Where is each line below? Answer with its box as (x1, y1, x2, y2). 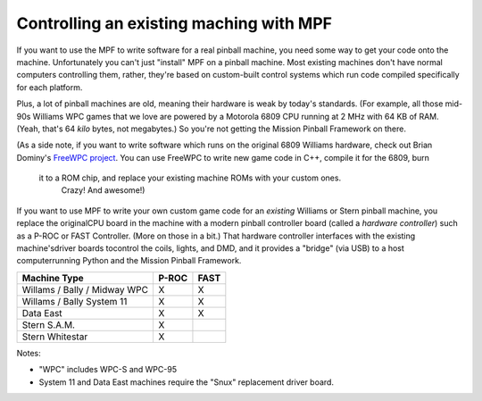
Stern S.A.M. (21, 318, 76, 330)
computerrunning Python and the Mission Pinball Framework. (16, 255, 242, 266)
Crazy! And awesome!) (61, 185, 145, 196)
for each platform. (16, 81, 83, 93)
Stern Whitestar (21, 330, 88, 343)
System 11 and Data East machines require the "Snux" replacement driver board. (38, 376, 335, 388)
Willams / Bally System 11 (21, 295, 128, 307)
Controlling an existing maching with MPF (16, 13, 333, 33)
